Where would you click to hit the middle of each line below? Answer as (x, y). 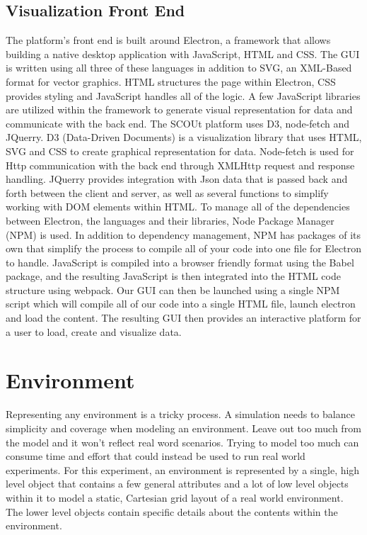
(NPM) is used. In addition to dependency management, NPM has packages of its (183, 234)
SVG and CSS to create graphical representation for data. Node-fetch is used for (180, 151)
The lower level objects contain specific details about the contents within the (172, 511)
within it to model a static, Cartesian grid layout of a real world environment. (175, 497)
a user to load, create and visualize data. (94, 331)
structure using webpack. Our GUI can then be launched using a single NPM (173, 289)
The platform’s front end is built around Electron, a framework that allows (168, 40)
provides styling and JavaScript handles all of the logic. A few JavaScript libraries (183, 95)
